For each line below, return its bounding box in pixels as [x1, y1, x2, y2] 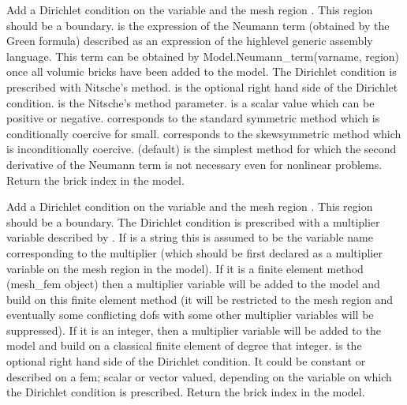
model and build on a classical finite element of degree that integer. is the [6, 337, 362, 354]
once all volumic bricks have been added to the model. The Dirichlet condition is [6, 63, 397, 80]
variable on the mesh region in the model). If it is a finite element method [6, 260, 364, 276]
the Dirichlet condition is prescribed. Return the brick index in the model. [6, 384, 365, 400]
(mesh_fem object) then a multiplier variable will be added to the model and [6, 276, 380, 292]
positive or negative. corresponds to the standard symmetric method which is [6, 110, 380, 126]
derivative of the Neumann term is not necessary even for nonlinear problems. [6, 156, 383, 172]
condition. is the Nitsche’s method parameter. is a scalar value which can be [6, 94, 375, 111]
